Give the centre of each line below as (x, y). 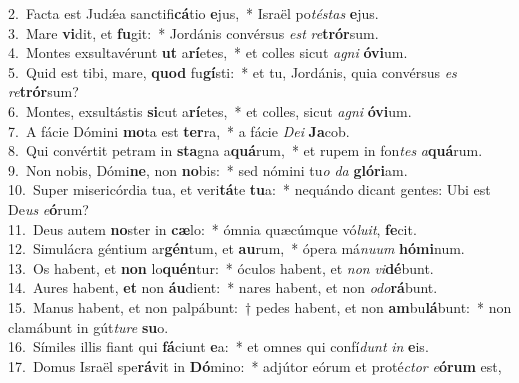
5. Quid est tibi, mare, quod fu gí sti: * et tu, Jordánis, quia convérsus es (232, 71)
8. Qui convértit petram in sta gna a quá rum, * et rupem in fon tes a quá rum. (245, 150)
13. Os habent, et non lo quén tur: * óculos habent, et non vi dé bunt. (221, 267)
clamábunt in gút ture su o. (88, 326)
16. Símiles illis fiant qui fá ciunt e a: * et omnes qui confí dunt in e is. (218, 346)
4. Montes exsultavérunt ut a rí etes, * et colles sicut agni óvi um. (208, 52)
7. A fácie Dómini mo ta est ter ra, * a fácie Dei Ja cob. (179, 130)
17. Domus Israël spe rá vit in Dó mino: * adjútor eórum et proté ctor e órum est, (255, 365)
